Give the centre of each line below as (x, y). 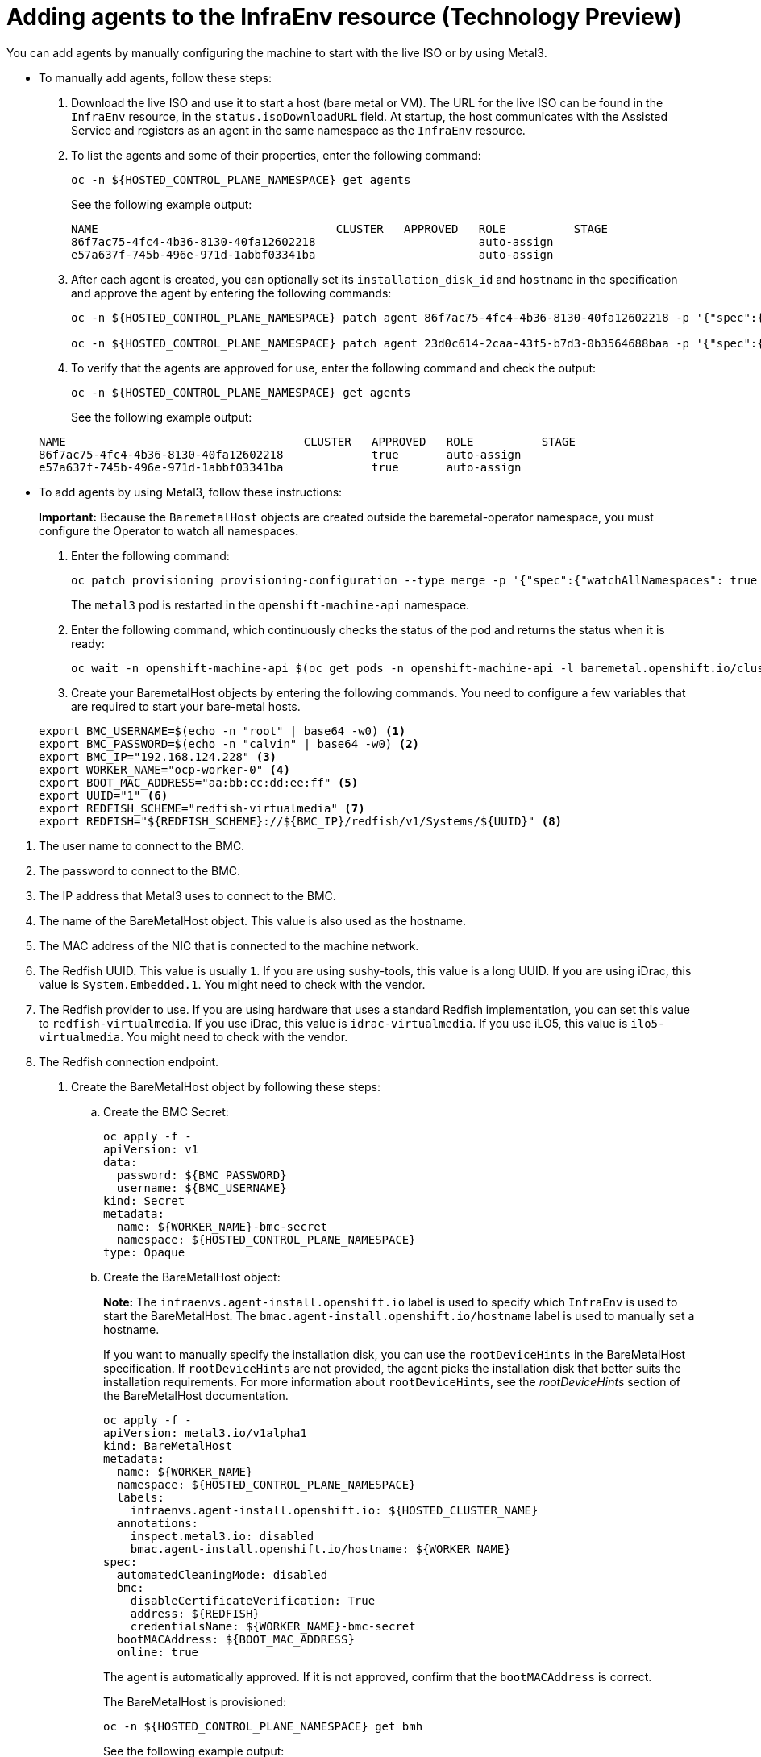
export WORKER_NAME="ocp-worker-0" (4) (164, 769)
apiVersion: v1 (151, 1149)
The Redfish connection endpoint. (129, 1061)
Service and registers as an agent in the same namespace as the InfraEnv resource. (298, 130)
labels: (140, 1497)
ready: (88, 643)
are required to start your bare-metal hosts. (186, 706)
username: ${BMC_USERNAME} (202, 1188)
